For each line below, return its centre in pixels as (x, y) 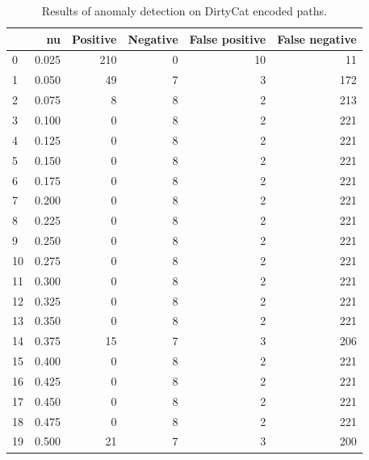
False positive (228, 38)
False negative (317, 38)
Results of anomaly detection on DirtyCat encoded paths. (184, 11)
